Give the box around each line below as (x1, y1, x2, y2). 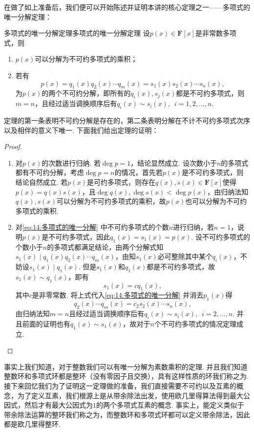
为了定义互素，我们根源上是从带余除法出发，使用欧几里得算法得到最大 (17, 390, 243, 400)
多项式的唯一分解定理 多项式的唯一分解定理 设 (4, 28, 150, 38)
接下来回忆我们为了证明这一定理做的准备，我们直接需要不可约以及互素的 (4, 381, 236, 391)
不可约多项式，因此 (48, 231, 110, 241)
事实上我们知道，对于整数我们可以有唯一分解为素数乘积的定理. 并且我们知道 (4, 361, 248, 371)
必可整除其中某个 (157, 251, 212, 261)
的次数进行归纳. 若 (42, 157, 101, 168)
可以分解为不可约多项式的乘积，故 (56, 196, 166, 206)
